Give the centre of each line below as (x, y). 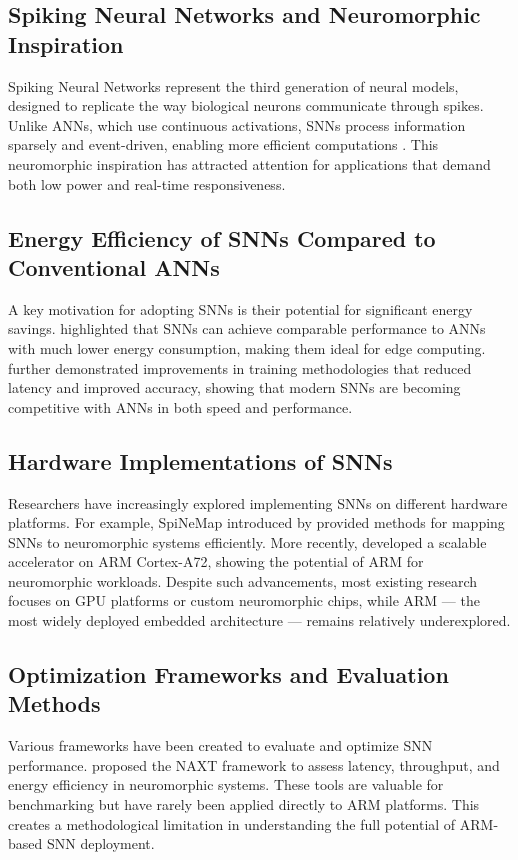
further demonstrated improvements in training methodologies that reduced (240, 367)
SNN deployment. (100, 843)
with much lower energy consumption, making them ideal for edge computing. (247, 347)
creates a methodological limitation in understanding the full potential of (232, 823)
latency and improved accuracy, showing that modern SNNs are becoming (234, 387)
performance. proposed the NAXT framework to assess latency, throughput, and (254, 764)
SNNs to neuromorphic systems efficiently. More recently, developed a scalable (247, 541)
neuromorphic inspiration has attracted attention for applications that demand (249, 163)
